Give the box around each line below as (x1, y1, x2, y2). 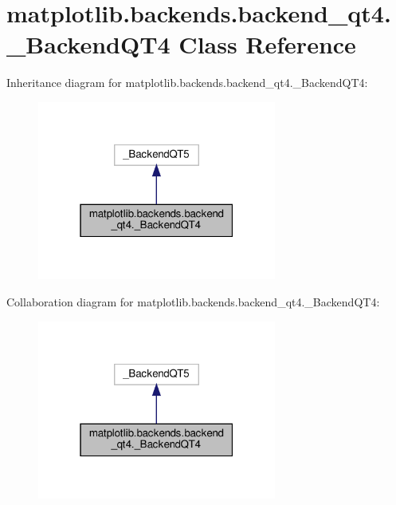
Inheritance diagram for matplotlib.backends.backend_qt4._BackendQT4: (6, 74, 368, 91)
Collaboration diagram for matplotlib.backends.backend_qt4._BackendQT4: (6, 294, 380, 310)
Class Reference (178, 28, 356, 61)
